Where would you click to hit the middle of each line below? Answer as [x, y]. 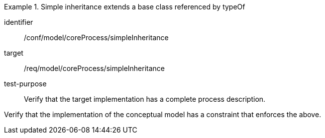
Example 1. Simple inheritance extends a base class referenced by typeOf [125, 7]
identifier [19, 22]
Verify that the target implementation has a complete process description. [145, 99]
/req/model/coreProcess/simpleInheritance [95, 68]
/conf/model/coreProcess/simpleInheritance [96, 37]
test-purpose [25, 84]
